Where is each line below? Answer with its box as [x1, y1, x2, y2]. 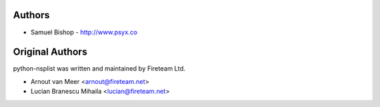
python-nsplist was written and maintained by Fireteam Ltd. [13, 64, 186, 73]
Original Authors [13, 46, 88, 58]
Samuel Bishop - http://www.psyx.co [30, 28, 137, 36]
